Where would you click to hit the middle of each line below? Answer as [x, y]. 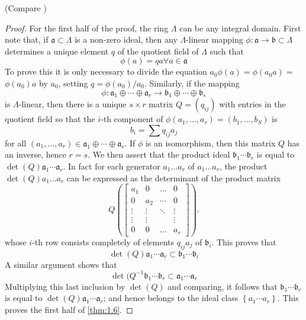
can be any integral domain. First [240, 28]
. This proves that [244, 241]
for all [16, 143]
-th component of [132, 119]
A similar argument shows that [61, 264]
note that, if [27, 39]
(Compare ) [26, 8]
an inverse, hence [36, 154]
